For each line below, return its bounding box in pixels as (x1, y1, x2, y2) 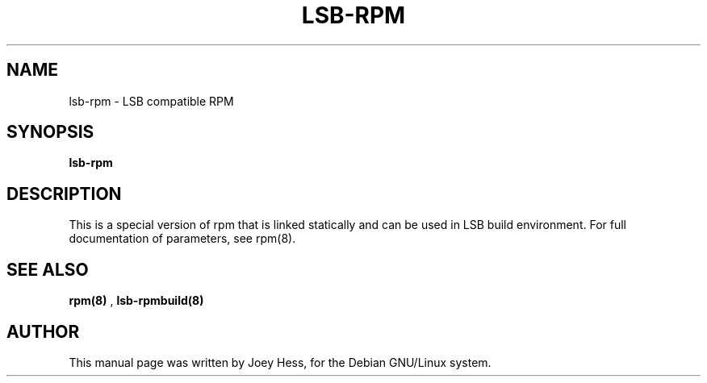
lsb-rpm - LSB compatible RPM (69, 94, 234, 108)
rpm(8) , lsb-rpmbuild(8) (69, 293, 204, 308)
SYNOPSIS (6, 122, 94, 143)
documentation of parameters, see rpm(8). (69, 231, 296, 246)
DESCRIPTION (6, 183, 122, 204)
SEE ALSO (6, 259, 89, 280)
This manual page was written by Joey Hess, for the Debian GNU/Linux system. (69, 355, 492, 369)
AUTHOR (6, 321, 80, 342)
